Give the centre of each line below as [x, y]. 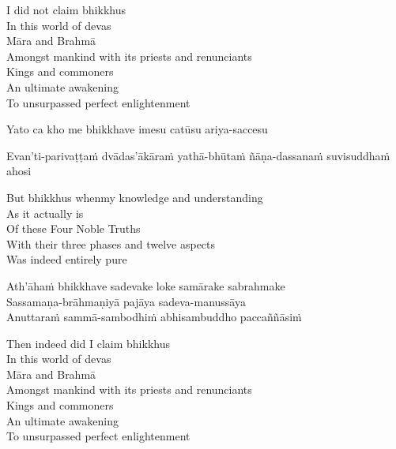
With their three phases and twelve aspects [111, 243]
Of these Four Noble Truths [74, 228]
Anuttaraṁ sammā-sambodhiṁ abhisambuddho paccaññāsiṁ [154, 317]
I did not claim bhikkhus [66, 9]
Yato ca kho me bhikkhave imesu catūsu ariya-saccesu [137, 129]
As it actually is [45, 213]
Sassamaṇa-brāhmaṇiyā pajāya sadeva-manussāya [126, 301]
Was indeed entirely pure [67, 259]
